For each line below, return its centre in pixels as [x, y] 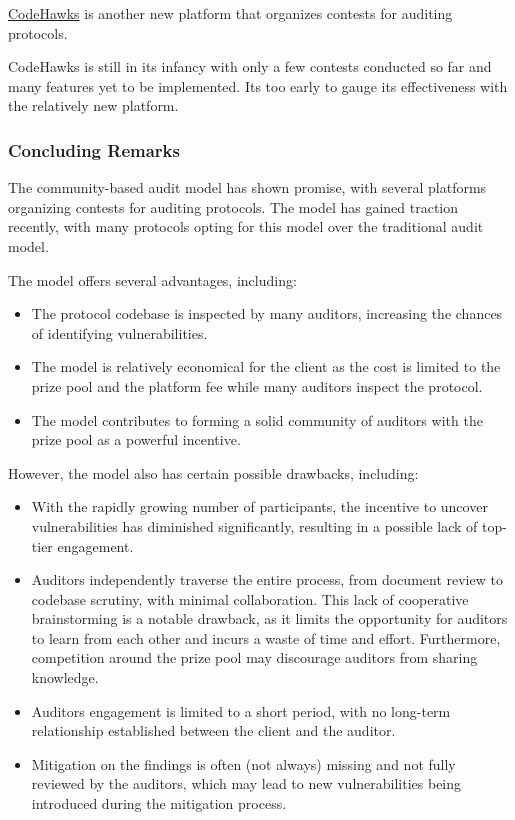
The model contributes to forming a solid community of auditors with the [257, 419]
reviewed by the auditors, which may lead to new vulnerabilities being [246, 783]
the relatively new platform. [93, 105]
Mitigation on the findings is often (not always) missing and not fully [243, 763]
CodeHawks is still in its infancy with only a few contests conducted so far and [250, 66]
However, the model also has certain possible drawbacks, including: [213, 472]
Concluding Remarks [94, 149]
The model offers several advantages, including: [152, 279]
